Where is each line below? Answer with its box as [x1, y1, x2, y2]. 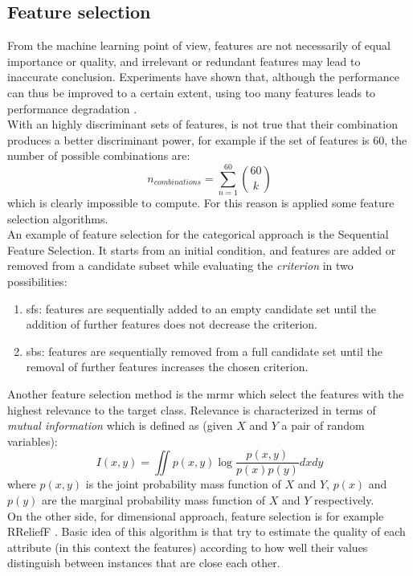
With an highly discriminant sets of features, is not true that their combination [7, 116, 398, 133]
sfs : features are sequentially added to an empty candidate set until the [26, 300, 377, 317]
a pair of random [281, 417, 365, 434]
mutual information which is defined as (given [7, 417, 233, 434]
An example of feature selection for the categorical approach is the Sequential [7, 226, 389, 243]
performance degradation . [7, 100, 137, 116]
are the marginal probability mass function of [42, 492, 266, 509]
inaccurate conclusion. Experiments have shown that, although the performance [7, 68, 399, 85]
